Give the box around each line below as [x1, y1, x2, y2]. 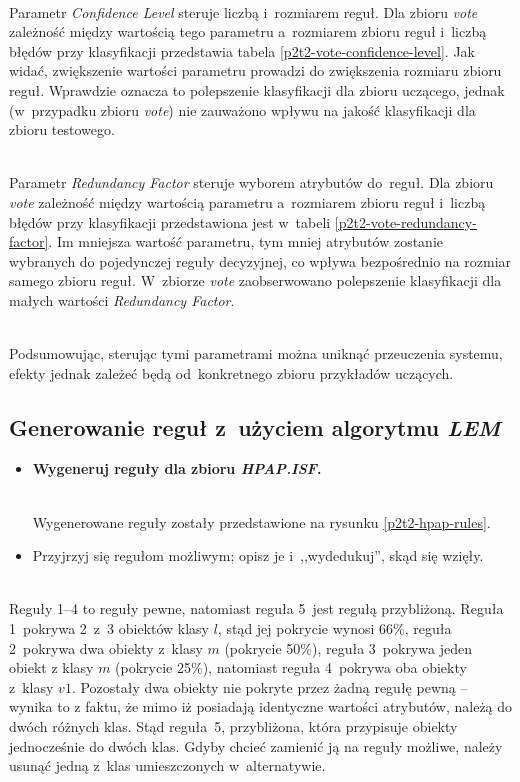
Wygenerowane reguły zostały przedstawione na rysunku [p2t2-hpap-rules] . [32, 511, 491, 532]
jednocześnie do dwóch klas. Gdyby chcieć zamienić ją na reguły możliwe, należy [9, 735, 503, 756]
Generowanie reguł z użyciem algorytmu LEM [9, 411, 501, 442]
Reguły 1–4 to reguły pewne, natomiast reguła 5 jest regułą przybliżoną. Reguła [9, 598, 504, 619]
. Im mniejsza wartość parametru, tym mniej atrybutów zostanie [48, 231, 444, 252]
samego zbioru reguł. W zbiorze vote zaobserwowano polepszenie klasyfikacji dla [9, 270, 502, 291]
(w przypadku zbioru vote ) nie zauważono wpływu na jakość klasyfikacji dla [9, 99, 476, 120]
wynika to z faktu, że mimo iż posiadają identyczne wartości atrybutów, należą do [9, 696, 513, 717]
